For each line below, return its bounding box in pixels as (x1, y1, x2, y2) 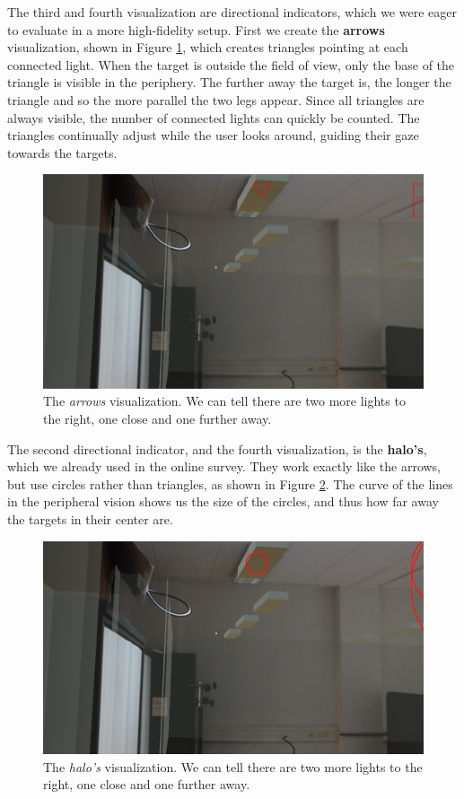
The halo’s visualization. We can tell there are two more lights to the (43, 757, 423, 776)
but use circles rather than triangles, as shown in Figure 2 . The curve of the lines (7, 474, 453, 493)
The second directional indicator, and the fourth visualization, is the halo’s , (7, 439, 427, 458)
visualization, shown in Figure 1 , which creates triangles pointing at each (7, 38, 408, 57)
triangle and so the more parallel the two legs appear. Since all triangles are (7, 90, 425, 109)
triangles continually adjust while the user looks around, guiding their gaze (7, 126, 419, 145)
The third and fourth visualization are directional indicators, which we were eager (7, 3, 457, 21)
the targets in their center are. (7, 510, 173, 528)
